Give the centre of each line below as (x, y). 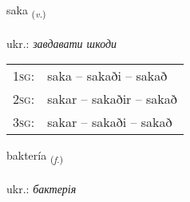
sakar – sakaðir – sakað (112, 99)
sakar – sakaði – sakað (110, 122)
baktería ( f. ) (35, 156)
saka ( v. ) (26, 11)
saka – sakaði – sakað (107, 76)
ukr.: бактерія (42, 189)
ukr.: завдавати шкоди (62, 43)
